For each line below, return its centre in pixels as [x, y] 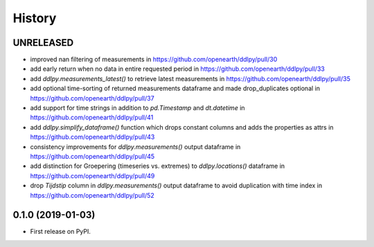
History [35, 18]
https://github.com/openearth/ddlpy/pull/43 [92, 137]
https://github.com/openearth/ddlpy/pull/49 [92, 176]
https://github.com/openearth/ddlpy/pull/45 [92, 156]
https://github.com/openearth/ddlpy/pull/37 [92, 98]
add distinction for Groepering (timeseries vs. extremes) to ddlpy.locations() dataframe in [158, 166]
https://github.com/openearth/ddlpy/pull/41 [92, 117]
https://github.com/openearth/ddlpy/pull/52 [92, 195]
